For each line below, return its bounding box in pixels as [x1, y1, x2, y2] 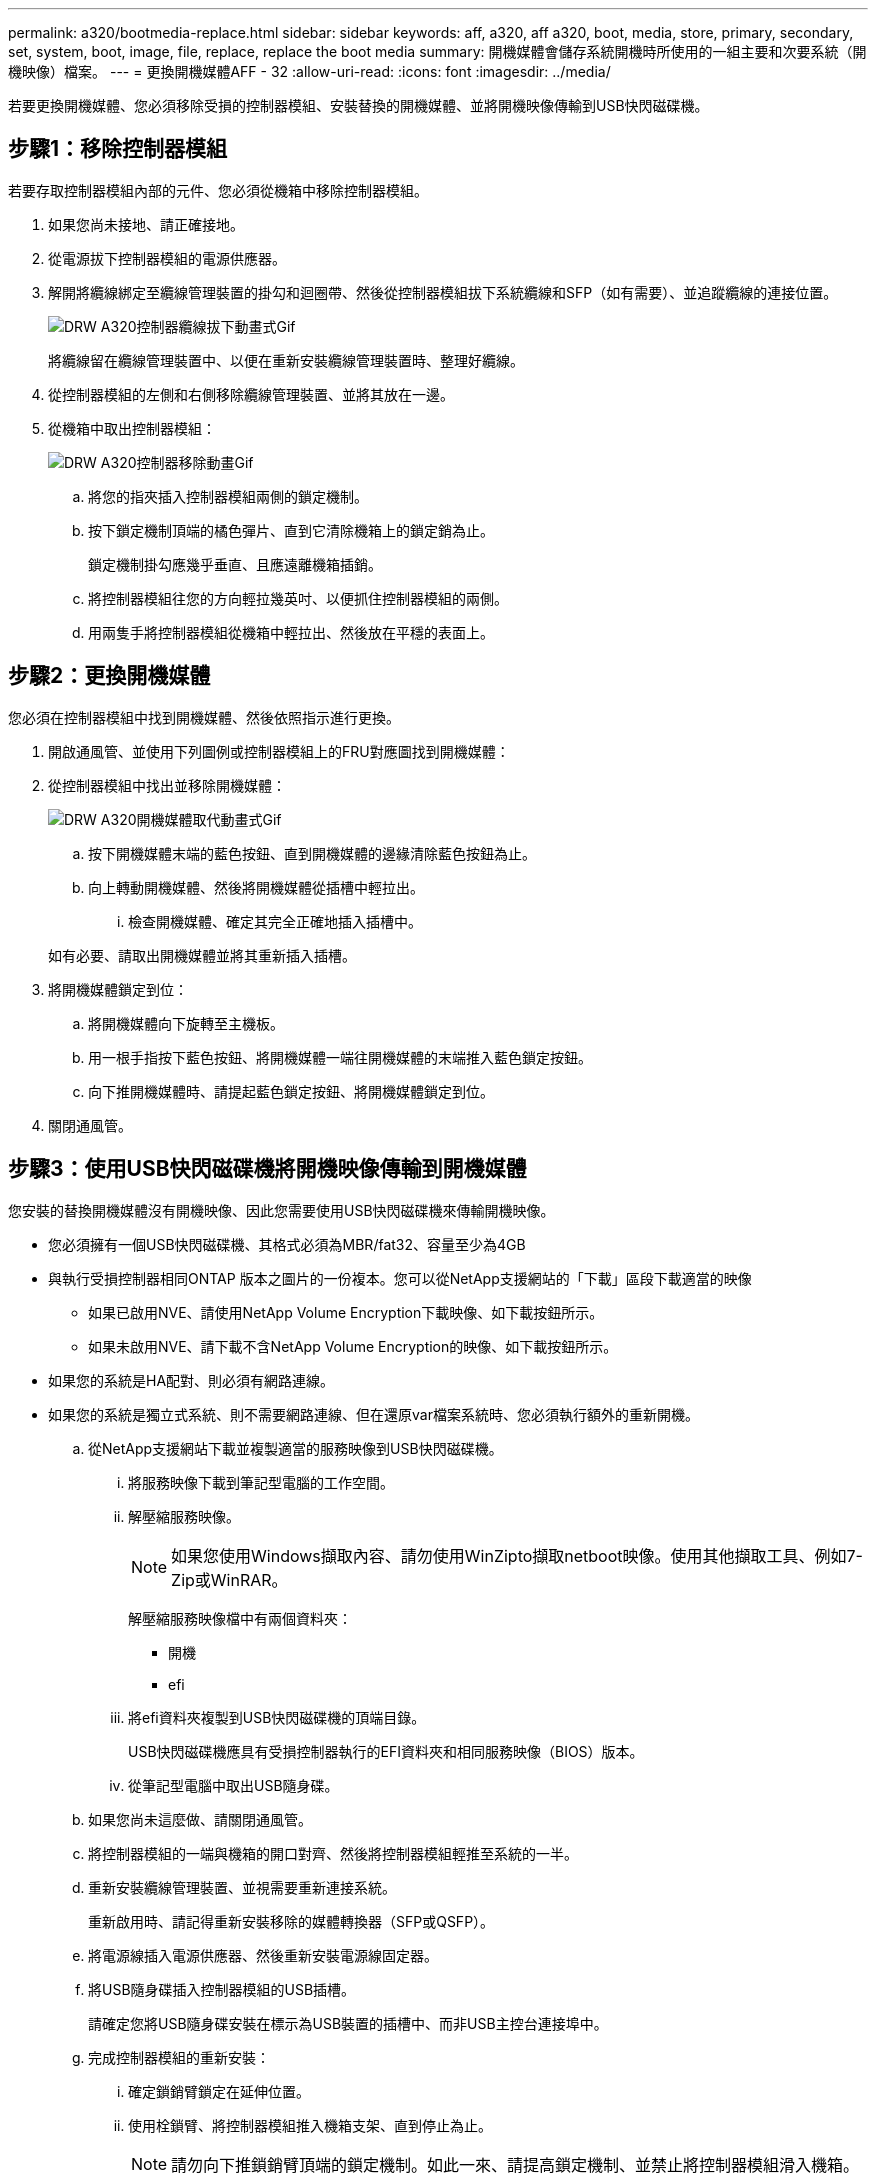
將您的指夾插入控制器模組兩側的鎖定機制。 [88, 487, 368, 505]
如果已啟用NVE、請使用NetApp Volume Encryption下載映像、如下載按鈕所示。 [88, 1303, 604, 1321]
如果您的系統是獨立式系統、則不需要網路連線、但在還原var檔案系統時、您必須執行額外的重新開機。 [48, 1405, 699, 1423]
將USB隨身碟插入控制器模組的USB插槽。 [88, 1980, 356, 1998]
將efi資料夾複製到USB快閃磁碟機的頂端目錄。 [128, 1708, 426, 1726]
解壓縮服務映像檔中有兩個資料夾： [128, 1609, 352, 1627]
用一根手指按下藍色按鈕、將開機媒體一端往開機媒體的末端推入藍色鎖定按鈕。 [88, 1048, 592, 1066]
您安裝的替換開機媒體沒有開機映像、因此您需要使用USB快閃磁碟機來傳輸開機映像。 [8, 1201, 555, 1219]
